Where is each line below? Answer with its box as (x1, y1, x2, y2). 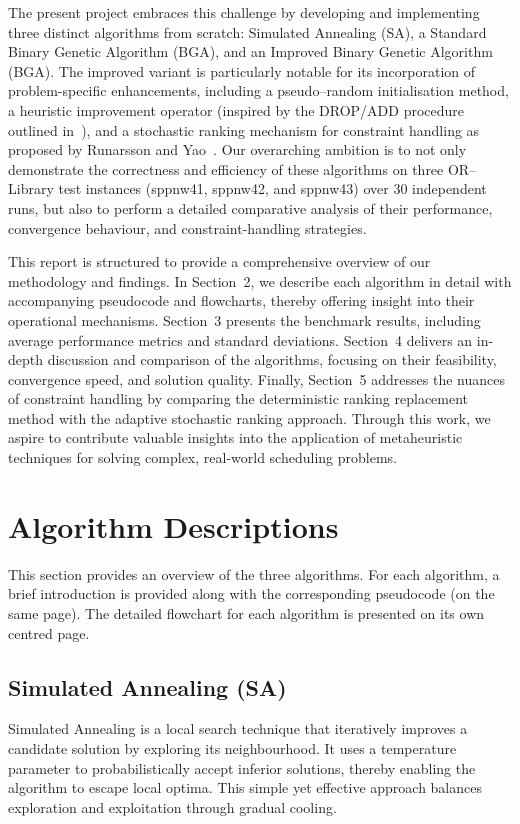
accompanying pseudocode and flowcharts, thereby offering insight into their (8, 290, 475, 311)
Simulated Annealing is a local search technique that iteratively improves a (8, 718, 468, 739)
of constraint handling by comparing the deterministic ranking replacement (8, 388, 469, 409)
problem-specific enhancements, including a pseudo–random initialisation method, (8, 80, 509, 101)
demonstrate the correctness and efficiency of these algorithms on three (8, 158, 444, 179)
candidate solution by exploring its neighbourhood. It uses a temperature (8, 737, 457, 758)
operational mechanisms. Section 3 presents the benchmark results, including (8, 309, 481, 330)
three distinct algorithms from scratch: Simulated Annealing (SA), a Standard (8, 21, 487, 42)
